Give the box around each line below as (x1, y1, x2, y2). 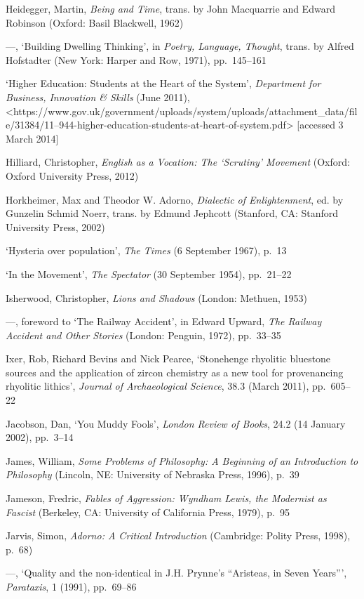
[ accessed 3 (297, 117, 344, 132)
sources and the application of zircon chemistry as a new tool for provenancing (6, 364, 344, 379)
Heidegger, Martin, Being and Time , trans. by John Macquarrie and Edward (6, 1, 335, 15)
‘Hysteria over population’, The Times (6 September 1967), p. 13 (6, 243, 287, 258)
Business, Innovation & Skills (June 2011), (6, 89, 190, 104)
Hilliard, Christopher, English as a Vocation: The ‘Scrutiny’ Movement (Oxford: (6, 154, 350, 169)
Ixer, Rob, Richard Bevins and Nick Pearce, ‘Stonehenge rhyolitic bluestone (6, 351, 331, 366)
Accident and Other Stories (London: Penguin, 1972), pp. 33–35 (6, 327, 281, 342)
